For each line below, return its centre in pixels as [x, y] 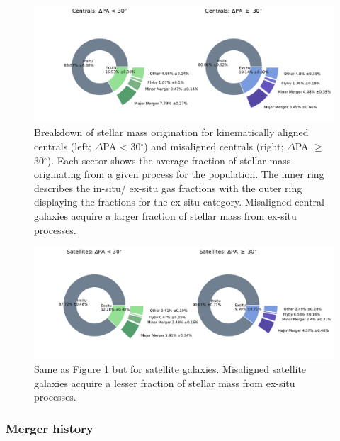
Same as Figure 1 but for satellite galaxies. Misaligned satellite [170, 368]
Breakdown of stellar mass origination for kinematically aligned [171, 132]
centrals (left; [63, 146]
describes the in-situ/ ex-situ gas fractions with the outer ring [168, 188]
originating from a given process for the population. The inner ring [179, 174]
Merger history [50, 428]
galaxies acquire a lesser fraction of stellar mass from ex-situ [165, 383]
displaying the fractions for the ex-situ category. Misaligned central [179, 202]
